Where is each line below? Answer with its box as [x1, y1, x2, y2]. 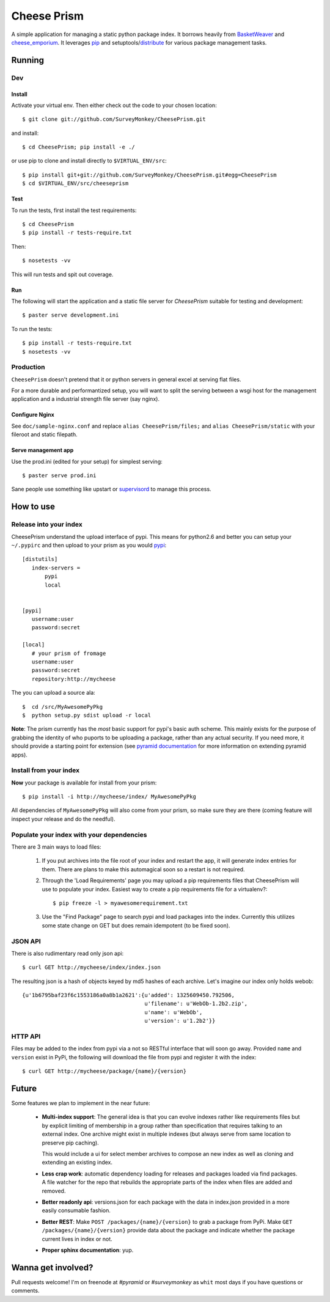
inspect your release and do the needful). [11, 815, 116, 822]
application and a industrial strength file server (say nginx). [11, 395, 160, 403]
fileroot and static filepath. [11, 431, 78, 438]
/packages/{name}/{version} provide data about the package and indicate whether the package [42, 1227, 295, 1234]
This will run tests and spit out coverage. [11, 271, 114, 278]
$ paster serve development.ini [22, 312, 119, 319]
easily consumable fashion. [42, 1207, 111, 1214]
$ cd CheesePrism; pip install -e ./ [22, 144, 136, 151]
